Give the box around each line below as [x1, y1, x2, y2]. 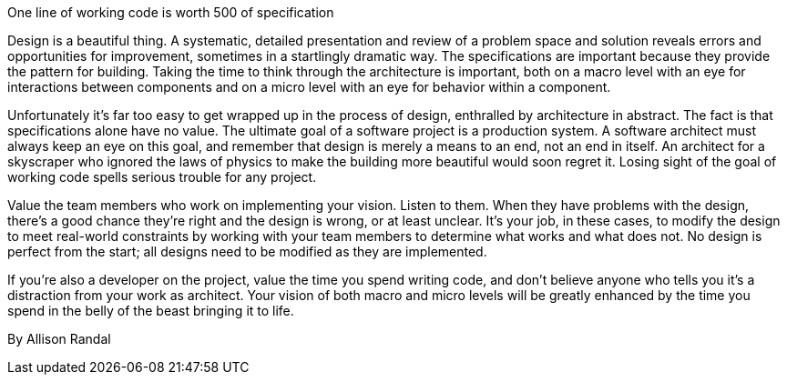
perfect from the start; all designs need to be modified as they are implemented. [7, 244, 487, 259]
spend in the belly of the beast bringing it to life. [7, 303, 294, 318]
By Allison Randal [7, 331, 111, 347]
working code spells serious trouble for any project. [7, 169, 317, 185]
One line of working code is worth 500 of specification [7, 5, 334, 20]
